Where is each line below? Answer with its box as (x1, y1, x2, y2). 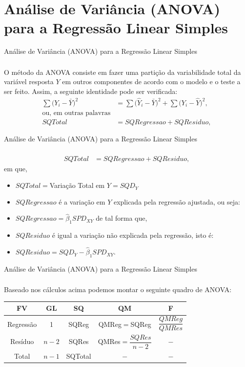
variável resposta (4, 76, 54, 87)
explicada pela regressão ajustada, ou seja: (113, 196, 240, 206)
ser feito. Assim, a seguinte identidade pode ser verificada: (4, 86, 178, 96)
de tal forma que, (96, 213, 147, 223)
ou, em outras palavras (42, 109, 111, 116)
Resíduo (10, 336, 34, 346)
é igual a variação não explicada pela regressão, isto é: (52, 230, 214, 240)
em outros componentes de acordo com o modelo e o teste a (62, 76, 241, 87)
